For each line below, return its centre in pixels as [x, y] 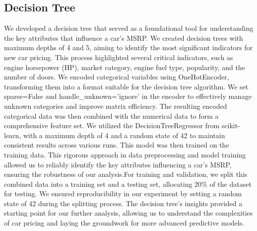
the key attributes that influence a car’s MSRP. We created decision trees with [124, 38]
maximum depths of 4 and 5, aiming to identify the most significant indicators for [128, 47]
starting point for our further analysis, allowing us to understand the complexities [128, 213]
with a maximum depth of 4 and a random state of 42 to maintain [124, 135]
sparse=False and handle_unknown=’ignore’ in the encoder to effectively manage [128, 96]
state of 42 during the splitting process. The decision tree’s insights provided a [123, 203]
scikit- [231, 125]
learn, [13, 135]
